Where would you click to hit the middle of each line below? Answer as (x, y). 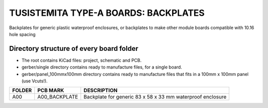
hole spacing (22, 34)
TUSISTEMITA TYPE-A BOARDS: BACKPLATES (107, 13)
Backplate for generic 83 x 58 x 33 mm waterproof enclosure (155, 97)
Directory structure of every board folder (74, 49)
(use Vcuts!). (35, 81)
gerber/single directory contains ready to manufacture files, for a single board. (102, 67)
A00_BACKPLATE (58, 97)
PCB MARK (51, 90)
